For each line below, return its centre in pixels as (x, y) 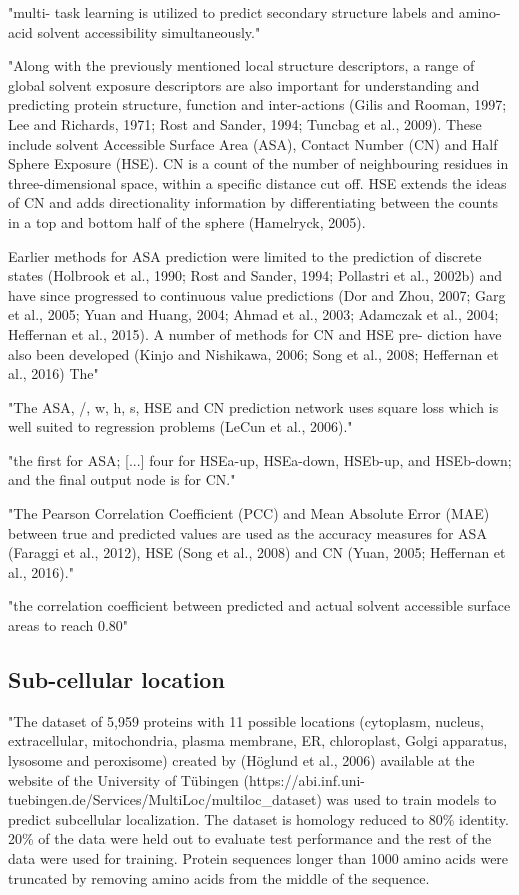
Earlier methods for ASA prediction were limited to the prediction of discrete (245, 255)
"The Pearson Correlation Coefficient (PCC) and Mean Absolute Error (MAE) (249, 513)
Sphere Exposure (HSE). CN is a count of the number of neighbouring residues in (258, 163)
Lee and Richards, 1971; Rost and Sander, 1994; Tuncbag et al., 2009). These (245, 123)
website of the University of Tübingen (123, 779)
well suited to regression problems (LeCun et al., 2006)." (180, 426)
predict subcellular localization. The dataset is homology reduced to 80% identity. (258, 818)
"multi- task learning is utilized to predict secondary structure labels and (231, 12)
